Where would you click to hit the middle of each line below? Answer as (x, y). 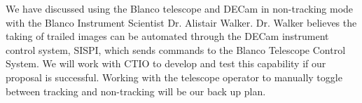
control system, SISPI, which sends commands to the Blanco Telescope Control (176, 49)
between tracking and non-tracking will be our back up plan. (136, 91)
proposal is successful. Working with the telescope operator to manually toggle (174, 77)
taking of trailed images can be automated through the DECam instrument (167, 36)
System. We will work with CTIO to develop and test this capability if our (166, 63)
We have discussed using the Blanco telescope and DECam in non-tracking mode (180, 8)
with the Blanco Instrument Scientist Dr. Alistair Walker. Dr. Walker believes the (181, 22)
